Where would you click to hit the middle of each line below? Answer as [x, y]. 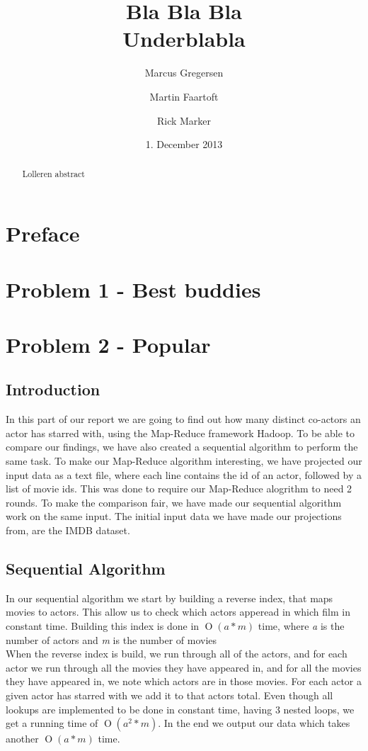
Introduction [53, 389]
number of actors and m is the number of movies [111, 639]
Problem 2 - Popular [108, 344]
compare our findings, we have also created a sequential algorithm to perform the [182, 447]
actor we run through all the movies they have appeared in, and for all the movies [184, 667]
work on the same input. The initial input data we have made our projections [174, 516]
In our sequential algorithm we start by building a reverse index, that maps [169, 598]
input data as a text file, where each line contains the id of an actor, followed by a [184, 474]
